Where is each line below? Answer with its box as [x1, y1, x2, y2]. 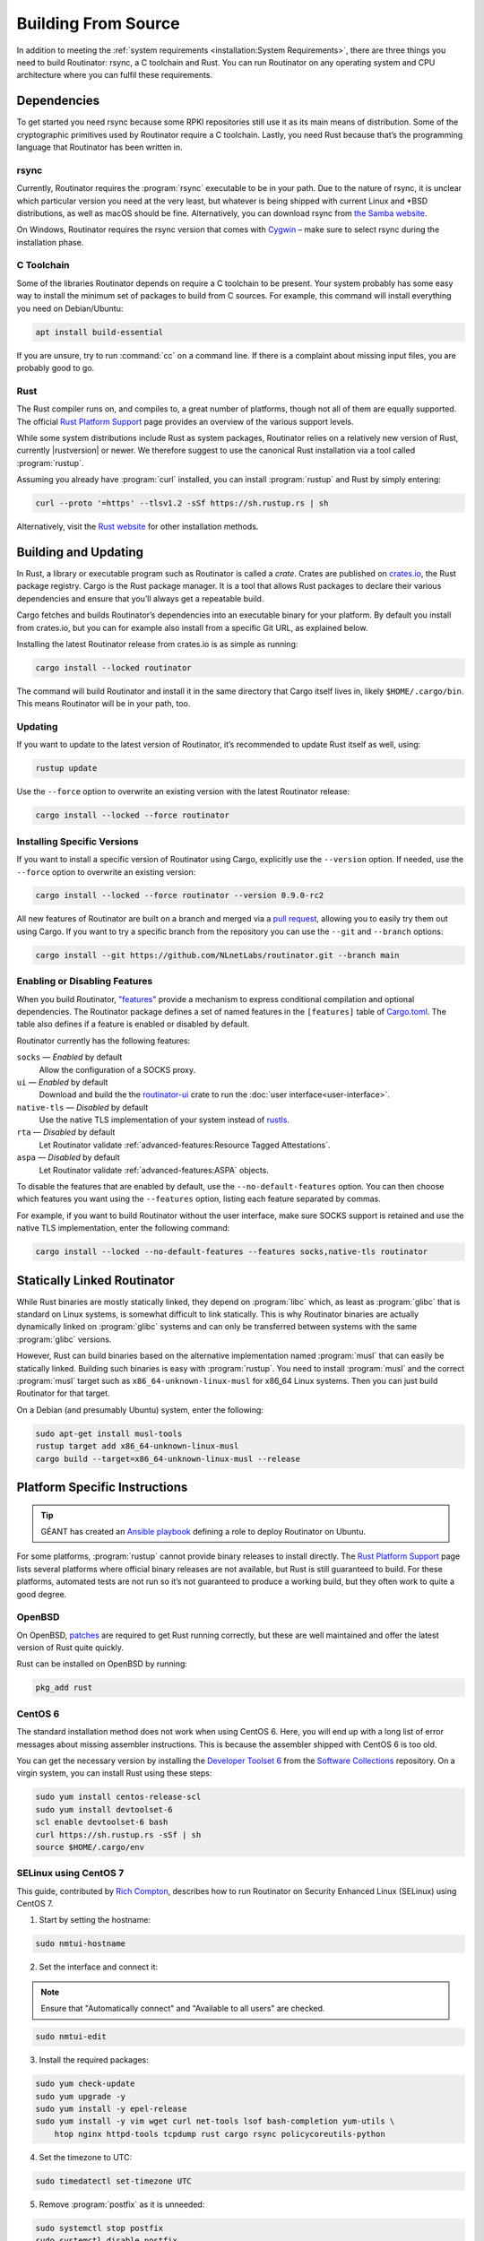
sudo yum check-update [35, 2079, 135, 2089]
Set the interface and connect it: [39, 1961, 159, 1972]
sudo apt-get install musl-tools [35, 1428, 183, 1439]
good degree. [16, 1588, 67, 1599]
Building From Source [16, 13, 180, 33]
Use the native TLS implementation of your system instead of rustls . [39, 1114, 290, 1125]
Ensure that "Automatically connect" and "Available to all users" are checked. [40, 2003, 325, 2014]
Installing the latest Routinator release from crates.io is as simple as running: [16, 638, 298, 649]
